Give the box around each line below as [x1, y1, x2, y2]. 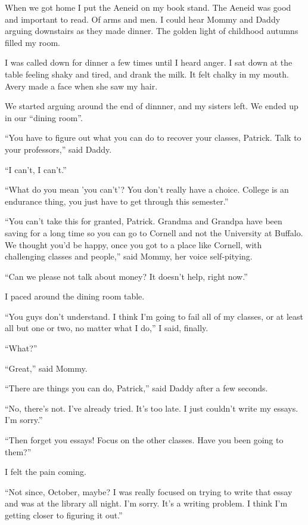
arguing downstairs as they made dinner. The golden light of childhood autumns [5, 24, 298, 37]
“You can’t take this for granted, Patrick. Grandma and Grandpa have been [5, 215, 282, 227]
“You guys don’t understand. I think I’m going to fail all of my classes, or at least [5, 310, 304, 322]
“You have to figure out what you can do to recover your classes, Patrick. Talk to [5, 131, 301, 144]
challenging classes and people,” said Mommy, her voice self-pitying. [5, 250, 253, 262]
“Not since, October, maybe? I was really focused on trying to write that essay [5, 485, 293, 498]
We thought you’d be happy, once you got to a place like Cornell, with [5, 238, 262, 251]
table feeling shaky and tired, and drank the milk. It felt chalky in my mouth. [5, 67, 289, 80]
